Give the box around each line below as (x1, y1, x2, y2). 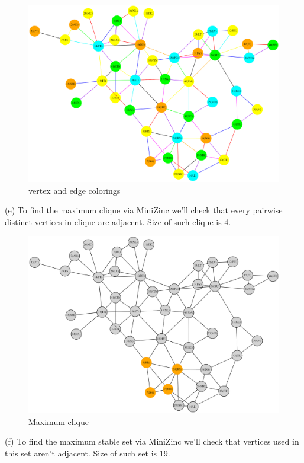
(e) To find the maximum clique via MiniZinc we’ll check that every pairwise (5, 204, 283, 216)
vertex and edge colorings (28, 184, 121, 196)
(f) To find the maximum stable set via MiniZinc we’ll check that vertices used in (5, 435, 299, 448)
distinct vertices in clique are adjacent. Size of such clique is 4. (5, 215, 231, 228)
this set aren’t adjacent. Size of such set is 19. (5, 447, 170, 459)
